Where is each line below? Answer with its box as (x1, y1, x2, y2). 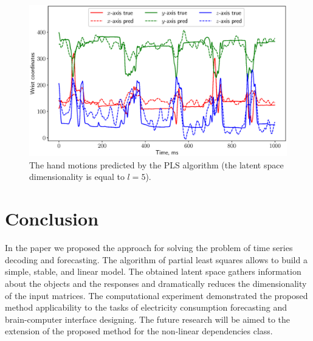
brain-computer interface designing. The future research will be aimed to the (5, 312, 290, 325)
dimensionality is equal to (29, 170, 125, 183)
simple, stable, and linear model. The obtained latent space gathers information (5, 265, 301, 278)
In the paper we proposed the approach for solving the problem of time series (5, 241, 293, 254)
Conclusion (5, 206, 99, 231)
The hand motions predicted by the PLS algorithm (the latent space (29, 158, 284, 171)
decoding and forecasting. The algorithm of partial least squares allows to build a (5, 253, 308, 266)
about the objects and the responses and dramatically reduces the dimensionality (5, 277, 307, 289)
